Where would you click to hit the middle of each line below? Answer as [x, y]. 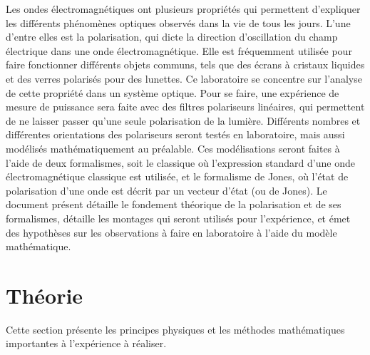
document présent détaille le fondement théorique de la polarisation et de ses [174, 204]
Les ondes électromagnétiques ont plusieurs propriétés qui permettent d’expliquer [183, 9]
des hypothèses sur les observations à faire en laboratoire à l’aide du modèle [171, 232]
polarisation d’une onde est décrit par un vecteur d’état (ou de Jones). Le [166, 190]
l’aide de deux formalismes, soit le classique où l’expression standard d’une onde [180, 162]
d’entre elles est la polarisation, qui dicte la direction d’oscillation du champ [172, 37]
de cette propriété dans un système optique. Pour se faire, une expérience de [173, 92]
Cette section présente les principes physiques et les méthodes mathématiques [175, 329]
